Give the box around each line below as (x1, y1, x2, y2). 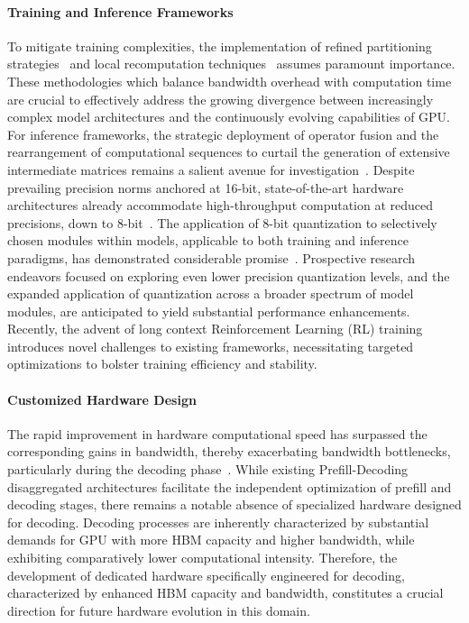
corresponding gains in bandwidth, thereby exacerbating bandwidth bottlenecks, (7, 442, 451, 461)
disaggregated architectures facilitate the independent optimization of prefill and (7, 477, 452, 496)
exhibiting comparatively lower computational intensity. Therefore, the (7, 548, 398, 567)
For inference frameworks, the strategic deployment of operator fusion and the (7, 124, 439, 143)
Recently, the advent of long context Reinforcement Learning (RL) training (7, 319, 423, 338)
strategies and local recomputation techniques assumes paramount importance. (7, 54, 455, 73)
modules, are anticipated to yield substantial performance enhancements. (7, 301, 410, 320)
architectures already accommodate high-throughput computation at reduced (7, 196, 434, 215)
